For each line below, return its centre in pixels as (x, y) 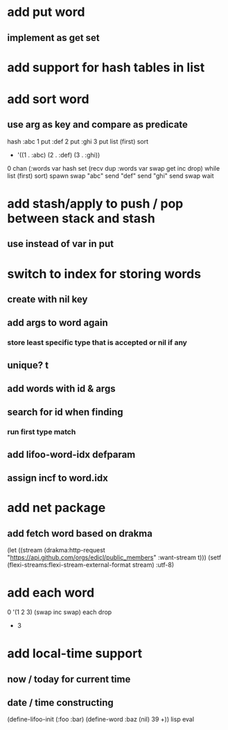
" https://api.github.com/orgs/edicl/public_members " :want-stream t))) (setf (114, 558)
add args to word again (58, 323)
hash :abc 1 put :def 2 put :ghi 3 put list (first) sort (78, 141)
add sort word (48, 99)
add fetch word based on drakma (80, 533)
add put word (46, 12)
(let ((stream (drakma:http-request (56, 550)
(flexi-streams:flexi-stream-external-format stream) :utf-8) (91, 565)
